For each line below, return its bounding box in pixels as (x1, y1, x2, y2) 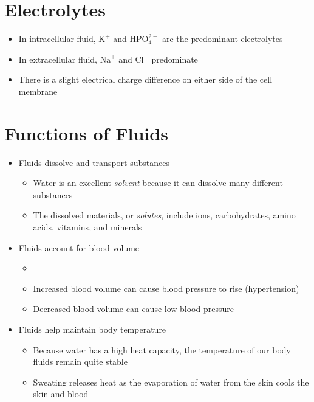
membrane (18, 85, 58, 97)
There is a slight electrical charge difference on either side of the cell (18, 73, 273, 86)
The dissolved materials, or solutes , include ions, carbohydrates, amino (33, 209, 296, 221)
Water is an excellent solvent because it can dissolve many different (33, 176, 283, 189)
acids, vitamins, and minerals (33, 221, 142, 233)
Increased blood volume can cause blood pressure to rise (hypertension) (33, 282, 299, 294)
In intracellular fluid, (18, 32, 96, 45)
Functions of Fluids (4, 120, 168, 145)
